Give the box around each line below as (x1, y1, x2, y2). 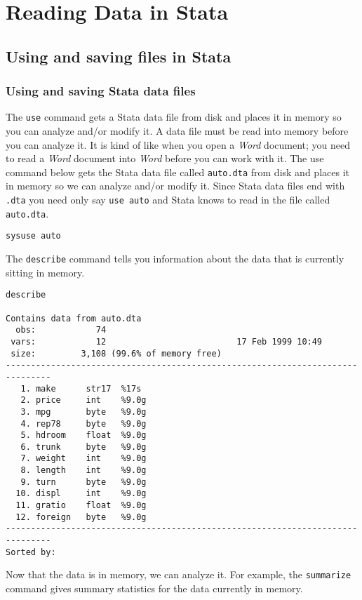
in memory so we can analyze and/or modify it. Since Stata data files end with (6, 178, 345, 193)
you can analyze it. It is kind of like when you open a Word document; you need (6, 137, 350, 152)
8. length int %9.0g (20, 465, 147, 476)
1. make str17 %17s (20, 383, 142, 394)
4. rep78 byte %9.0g (20, 418, 147, 429)
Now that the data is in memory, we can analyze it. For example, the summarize (6, 567, 351, 582)
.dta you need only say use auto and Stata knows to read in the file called (6, 192, 330, 207)
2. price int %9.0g (20, 395, 147, 406)
